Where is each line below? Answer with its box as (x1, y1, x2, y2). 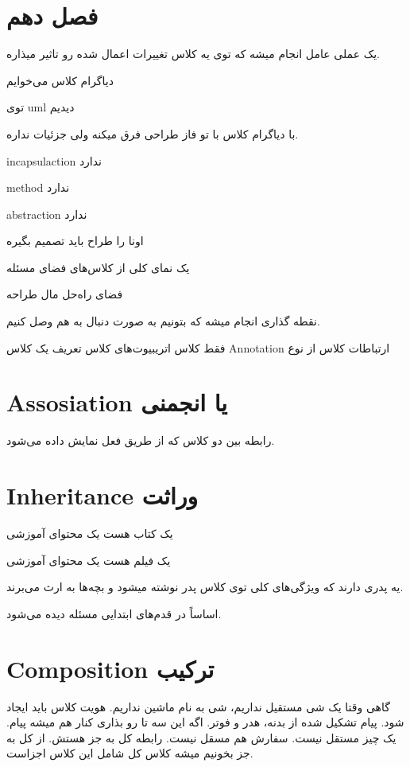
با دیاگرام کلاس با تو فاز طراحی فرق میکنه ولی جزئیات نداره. (6, 125, 299, 142)
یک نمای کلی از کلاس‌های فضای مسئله (6, 259, 190, 275)
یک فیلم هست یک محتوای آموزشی (6, 551, 171, 568)
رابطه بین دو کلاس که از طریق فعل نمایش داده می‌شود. (6, 432, 275, 449)
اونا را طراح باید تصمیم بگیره (6, 232, 144, 249)
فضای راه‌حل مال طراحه (6, 286, 123, 302)
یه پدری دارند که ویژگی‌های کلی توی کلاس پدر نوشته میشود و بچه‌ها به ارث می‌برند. (6, 578, 404, 595)
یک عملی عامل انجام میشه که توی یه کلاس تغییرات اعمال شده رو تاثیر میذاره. (6, 45, 380, 62)
